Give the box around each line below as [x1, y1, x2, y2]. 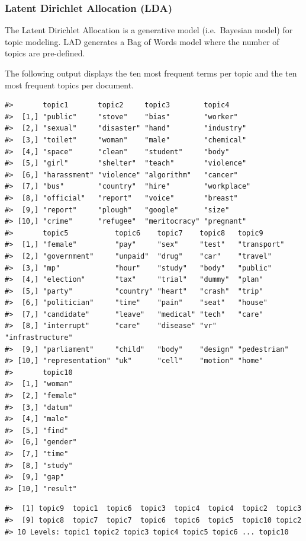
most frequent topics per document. [5, 78, 134, 91]
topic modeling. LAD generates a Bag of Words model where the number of [5, 35, 279, 47]
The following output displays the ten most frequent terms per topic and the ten [5, 67, 297, 79]
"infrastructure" [5, 333, 73, 342]
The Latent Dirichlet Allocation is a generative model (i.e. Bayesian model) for [5, 24, 293, 36]
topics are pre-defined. [5, 47, 85, 59]
